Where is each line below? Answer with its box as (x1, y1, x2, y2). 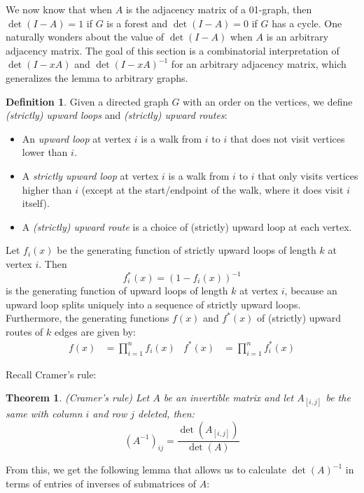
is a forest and (106, 15, 168, 30)
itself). (22, 196, 50, 210)
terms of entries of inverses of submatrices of (6, 476, 197, 490)
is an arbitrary (266, 29, 329, 44)
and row (92, 406, 127, 421)
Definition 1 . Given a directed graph (6, 94, 169, 108)
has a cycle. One (272, 15, 342, 30)
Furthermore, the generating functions (6, 310, 169, 325)
